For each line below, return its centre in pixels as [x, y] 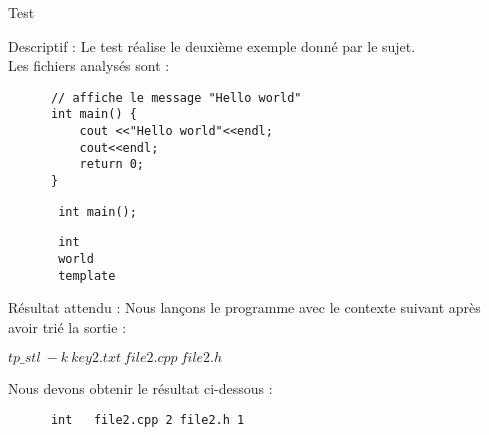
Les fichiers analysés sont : [89, 65]
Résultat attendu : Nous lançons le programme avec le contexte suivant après [244, 307]
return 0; [112, 164]
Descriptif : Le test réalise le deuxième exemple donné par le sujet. [212, 45]
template [87, 275]
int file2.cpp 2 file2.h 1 [147, 420]
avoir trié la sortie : [67, 326]
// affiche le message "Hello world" [176, 97]
